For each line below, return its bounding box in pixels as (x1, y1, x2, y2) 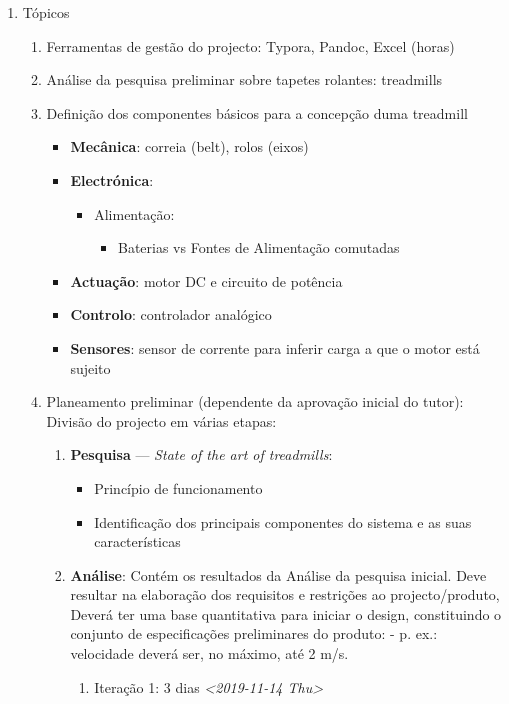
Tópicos (22, 2, 70, 22)
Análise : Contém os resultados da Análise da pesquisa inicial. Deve (70, 564, 487, 585)
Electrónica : (70, 169, 154, 190)
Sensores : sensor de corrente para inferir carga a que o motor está (70, 337, 480, 358)
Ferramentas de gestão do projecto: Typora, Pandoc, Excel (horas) (46, 35, 455, 56)
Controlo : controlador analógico (70, 304, 272, 325)
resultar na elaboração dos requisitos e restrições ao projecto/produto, (70, 584, 500, 605)
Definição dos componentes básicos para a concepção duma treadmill (46, 102, 468, 123)
